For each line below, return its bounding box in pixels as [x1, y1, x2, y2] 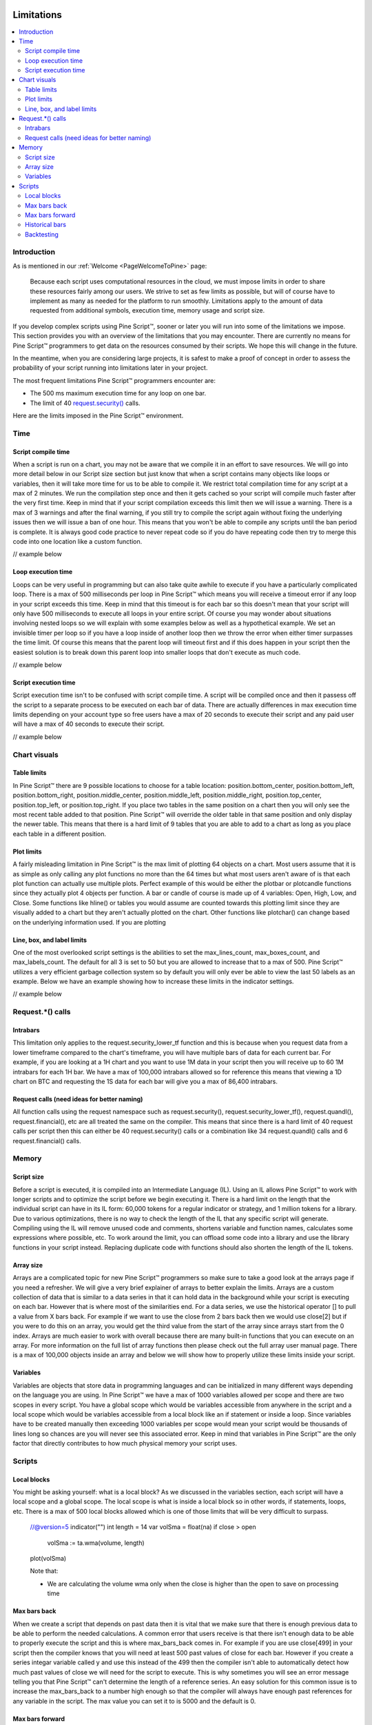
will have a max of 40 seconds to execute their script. [12, 720, 165, 728]
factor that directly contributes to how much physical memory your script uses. [12, 1439, 238, 1448]
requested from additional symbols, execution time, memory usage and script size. [30, 306, 265, 315]
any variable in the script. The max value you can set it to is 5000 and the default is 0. [12, 1697, 256, 1705]
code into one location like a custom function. [12, 538, 143, 546]
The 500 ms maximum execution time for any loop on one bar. [30, 389, 207, 397]
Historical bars [25, 221, 67, 229]
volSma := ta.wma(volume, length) [47, 1539, 145, 1547]
